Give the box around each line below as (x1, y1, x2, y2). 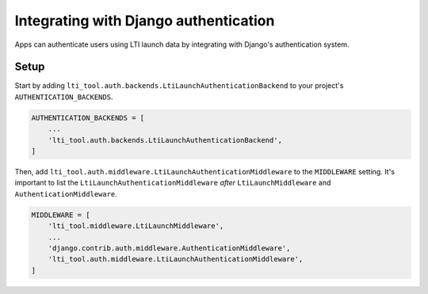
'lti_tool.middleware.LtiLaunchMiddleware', (48, 222, 224, 231)
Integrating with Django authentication (14, 12, 275, 29)
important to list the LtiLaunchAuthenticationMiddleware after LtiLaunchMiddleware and (14, 178, 331, 188)
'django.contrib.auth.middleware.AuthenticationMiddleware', (48, 243, 291, 253)
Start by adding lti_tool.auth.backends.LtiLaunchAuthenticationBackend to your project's (14, 81, 344, 90)
